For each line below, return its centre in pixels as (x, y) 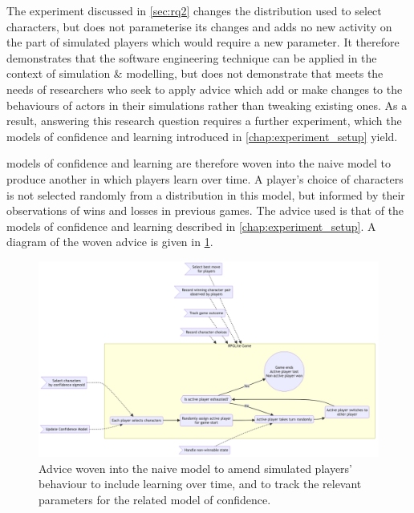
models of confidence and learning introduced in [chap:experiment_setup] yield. (202, 136)
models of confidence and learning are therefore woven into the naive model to (199, 163)
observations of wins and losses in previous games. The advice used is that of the (205, 210)
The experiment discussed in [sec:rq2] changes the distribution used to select (194, 10)
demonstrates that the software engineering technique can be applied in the (192, 57)
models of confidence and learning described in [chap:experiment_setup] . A (191, 226)
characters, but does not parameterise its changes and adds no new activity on (199, 26)
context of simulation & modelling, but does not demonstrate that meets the (195, 73)
